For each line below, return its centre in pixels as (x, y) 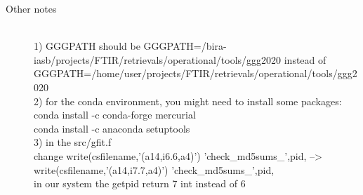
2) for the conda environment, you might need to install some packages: (188, 101)
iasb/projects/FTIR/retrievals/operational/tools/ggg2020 (158, 59)
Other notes (31, 8)
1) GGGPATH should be (87, 46)
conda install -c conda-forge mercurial (115, 115)
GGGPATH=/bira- (185, 46)
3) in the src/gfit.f (73, 142)
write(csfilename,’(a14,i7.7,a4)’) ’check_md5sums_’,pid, (154, 169)
